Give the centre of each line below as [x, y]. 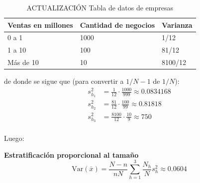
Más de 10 [23, 62]
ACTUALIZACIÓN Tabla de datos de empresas [100, 7]
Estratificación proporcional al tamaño [71, 154]
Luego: [14, 138]
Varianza [177, 25]
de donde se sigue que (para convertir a [64, 81]
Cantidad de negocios [117, 25]
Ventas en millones [40, 25]
